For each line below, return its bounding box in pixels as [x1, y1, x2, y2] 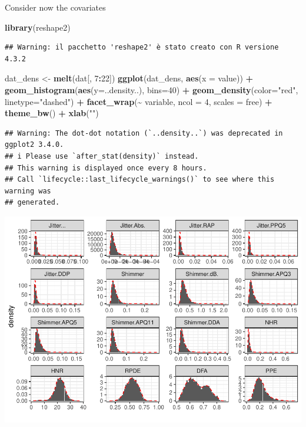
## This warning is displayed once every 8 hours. [5, 163, 207, 172]
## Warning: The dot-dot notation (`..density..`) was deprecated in [5, 129, 283, 137]
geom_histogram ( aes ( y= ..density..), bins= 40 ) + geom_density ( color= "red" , [5, 83, 298, 96]
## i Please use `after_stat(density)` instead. [5, 152, 199, 160]
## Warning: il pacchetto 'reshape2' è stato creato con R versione [5, 43, 279, 52]
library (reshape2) [5, 21, 71, 33]
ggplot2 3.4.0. [5, 140, 64, 149]
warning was [5, 186, 51, 195]
